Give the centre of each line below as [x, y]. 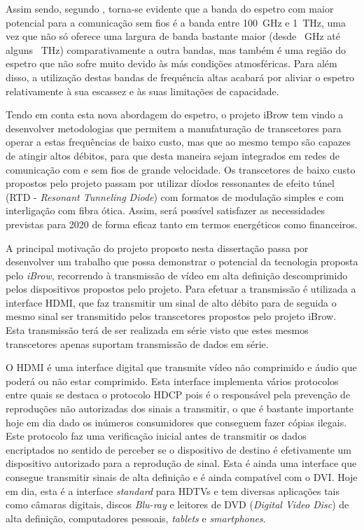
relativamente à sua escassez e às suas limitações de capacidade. [142, 91]
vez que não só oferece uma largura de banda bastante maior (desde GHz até [173, 36]
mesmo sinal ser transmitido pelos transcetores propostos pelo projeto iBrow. [171, 316]
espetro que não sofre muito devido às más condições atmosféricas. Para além [171, 63]
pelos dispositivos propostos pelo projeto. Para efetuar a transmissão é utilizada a [181, 289]
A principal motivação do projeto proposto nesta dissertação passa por [157, 247]
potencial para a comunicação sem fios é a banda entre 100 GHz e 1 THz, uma [176, 22]
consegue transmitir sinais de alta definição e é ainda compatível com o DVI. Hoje [182, 477]
